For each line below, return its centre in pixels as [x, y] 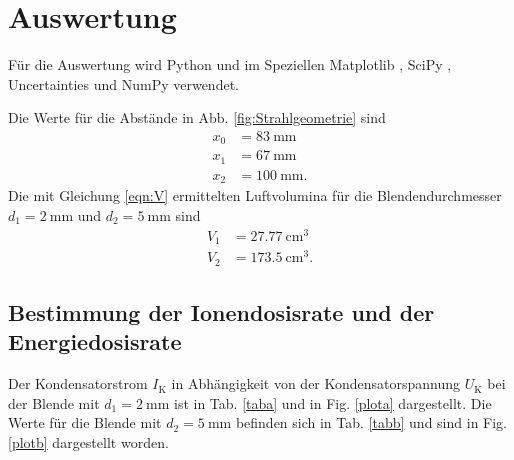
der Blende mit [54, 402]
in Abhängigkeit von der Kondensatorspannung [316, 383]
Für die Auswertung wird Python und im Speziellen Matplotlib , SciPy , [230, 64]
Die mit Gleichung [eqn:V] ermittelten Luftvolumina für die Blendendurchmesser [255, 195]
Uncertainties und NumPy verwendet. [123, 83]
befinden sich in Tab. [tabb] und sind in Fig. [371, 422]
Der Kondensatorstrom [78, 383]
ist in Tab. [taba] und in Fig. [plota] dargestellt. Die [333, 402]
